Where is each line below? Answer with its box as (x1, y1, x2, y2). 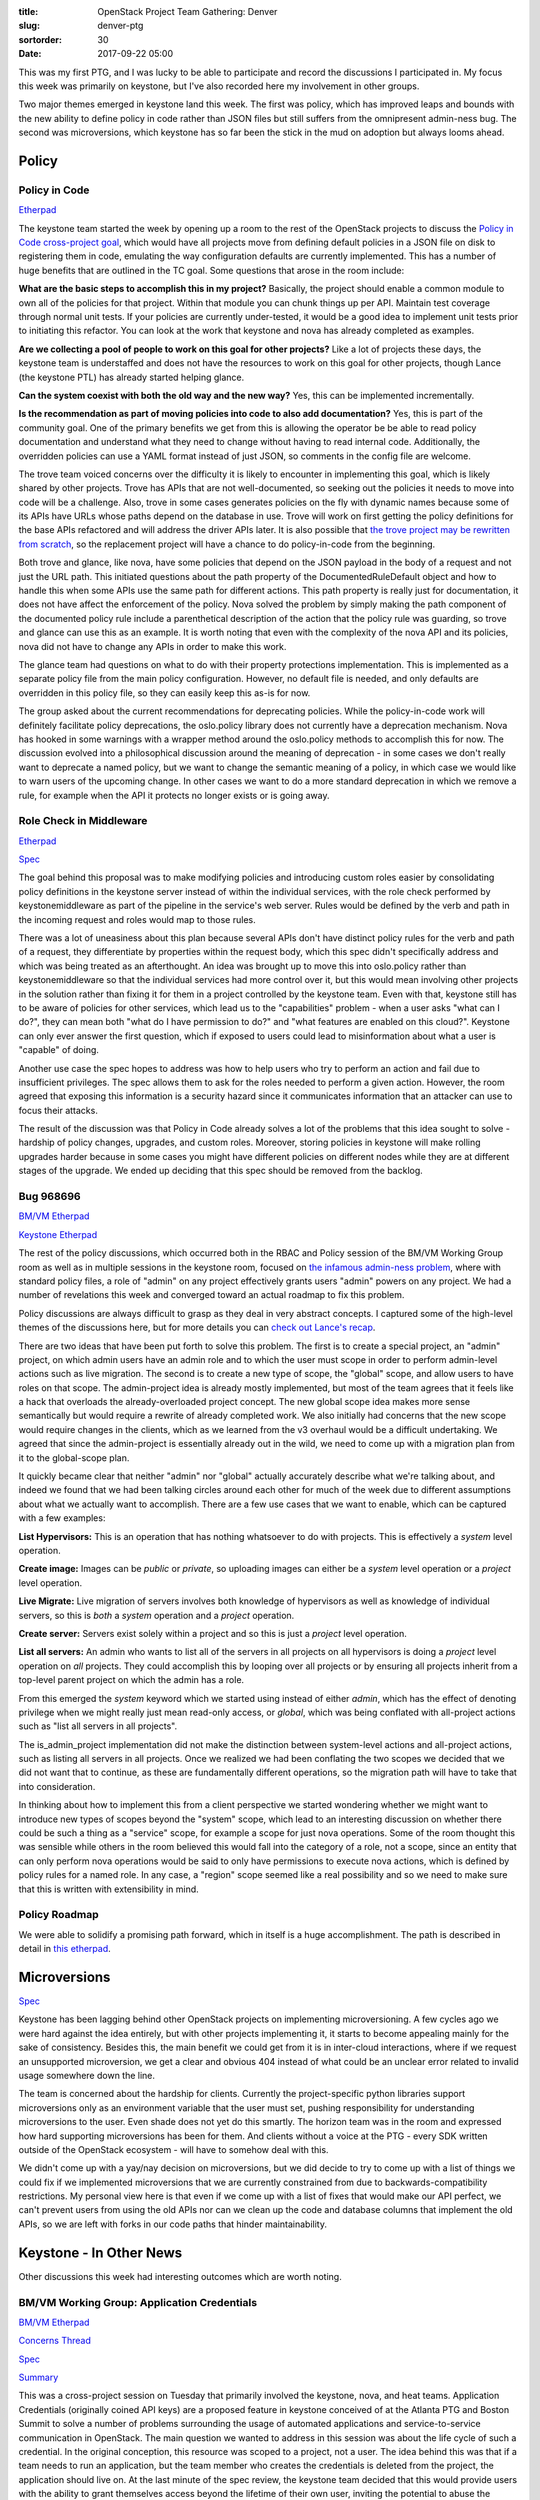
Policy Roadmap (18, 1908, 99, 1922)
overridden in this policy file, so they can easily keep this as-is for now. (18, 686, 311, 699)
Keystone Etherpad (18, 1228, 98, 1240)
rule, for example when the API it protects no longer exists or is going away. (18, 789, 330, 801)
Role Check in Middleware (18, 814, 148, 828)
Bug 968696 (18, 1190, 81, 1204)
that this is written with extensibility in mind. (18, 1883, 199, 1895)
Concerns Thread (18, 2335, 92, 2347)
